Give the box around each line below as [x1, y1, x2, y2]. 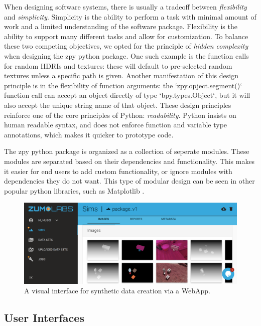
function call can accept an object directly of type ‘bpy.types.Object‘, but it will [4, 90, 250, 100]
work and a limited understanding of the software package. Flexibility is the [4, 21, 237, 32]
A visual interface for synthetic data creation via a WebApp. [24, 285, 210, 296]
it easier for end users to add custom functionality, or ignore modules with [4, 166, 232, 176]
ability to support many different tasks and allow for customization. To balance [4, 31, 248, 41]
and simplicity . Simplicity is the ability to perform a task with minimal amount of [4, 11, 256, 22]
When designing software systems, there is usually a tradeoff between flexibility [4, 2, 247, 12]
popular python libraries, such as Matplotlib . [4, 185, 145, 196]
